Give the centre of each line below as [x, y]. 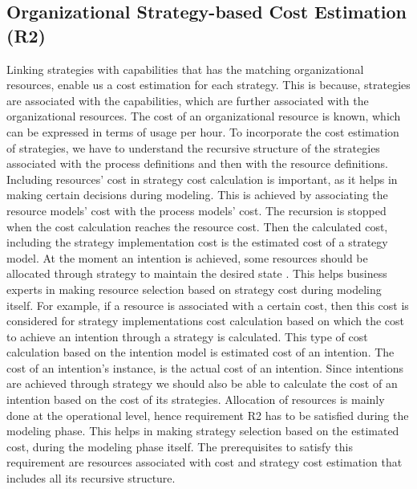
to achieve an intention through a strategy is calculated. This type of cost [187, 336]
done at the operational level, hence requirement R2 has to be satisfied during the [208, 415]
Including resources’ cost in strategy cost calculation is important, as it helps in [202, 179]
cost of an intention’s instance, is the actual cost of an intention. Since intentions [205, 367]
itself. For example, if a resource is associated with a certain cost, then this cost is [208, 305]
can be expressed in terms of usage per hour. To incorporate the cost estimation [203, 131]
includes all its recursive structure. [91, 478]
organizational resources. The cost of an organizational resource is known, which [204, 116]
